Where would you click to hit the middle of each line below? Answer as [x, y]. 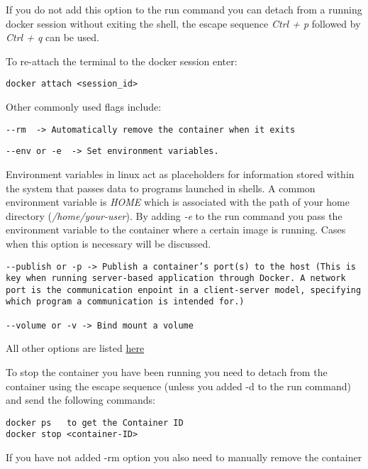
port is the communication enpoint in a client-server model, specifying [184, 290]
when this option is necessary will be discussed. [108, 243]
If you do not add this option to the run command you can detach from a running [184, 9]
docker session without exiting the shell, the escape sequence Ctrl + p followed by [183, 23]
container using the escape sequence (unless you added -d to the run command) [178, 386]
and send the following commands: [80, 400]
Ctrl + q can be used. [52, 37]
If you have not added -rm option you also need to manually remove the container [184, 457]
